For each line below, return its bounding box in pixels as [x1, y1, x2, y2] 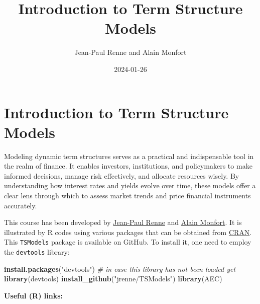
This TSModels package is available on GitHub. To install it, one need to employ [4, 237, 251, 247]
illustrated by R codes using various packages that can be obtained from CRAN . [4, 226, 252, 237]
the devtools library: [4, 247, 70, 257]
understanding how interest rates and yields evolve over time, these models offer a [4, 180, 256, 191]
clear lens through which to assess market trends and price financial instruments [4, 190, 251, 200]
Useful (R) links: [4, 290, 63, 300]
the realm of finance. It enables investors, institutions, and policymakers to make [4, 161, 252, 171]
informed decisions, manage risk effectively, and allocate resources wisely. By [4, 170, 239, 181]
